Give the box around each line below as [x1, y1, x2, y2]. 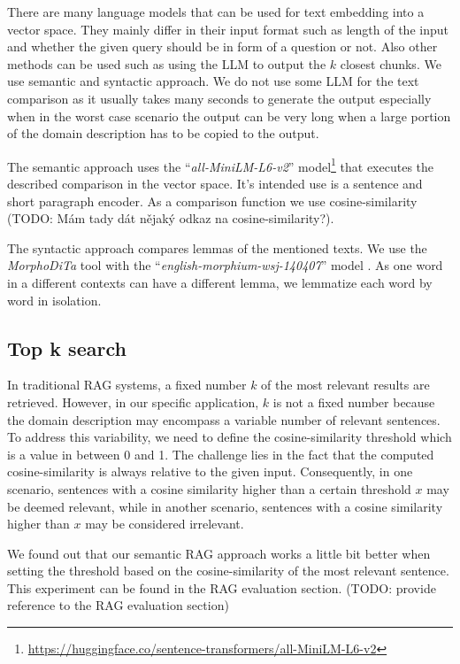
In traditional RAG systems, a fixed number [7, 375, 247, 394]
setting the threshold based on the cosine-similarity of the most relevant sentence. [7, 561, 449, 580]
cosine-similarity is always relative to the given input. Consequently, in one [7, 462, 413, 481]
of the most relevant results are [261, 375, 430, 394]
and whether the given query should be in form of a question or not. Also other [7, 37, 438, 56]
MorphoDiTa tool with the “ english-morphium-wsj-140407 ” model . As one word [7, 256, 443, 274]
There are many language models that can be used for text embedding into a [7, 3, 425, 20]
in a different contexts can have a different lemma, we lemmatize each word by [7, 273, 433, 291]
